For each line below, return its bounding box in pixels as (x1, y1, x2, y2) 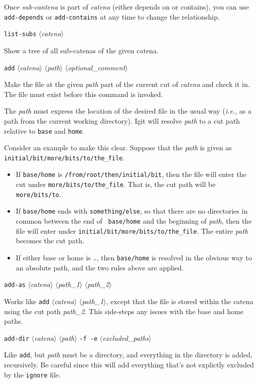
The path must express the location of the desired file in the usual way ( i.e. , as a (4, 106, 251, 116)
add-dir (4, 335, 30, 342)
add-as (4, 281, 26, 289)
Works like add (4, 296, 50, 306)
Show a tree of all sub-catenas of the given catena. (4, 45, 159, 55)
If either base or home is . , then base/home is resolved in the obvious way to (16, 252, 252, 262)
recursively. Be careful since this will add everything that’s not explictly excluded (4, 359, 254, 370)
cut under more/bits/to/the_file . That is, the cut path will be (16, 179, 216, 189)
